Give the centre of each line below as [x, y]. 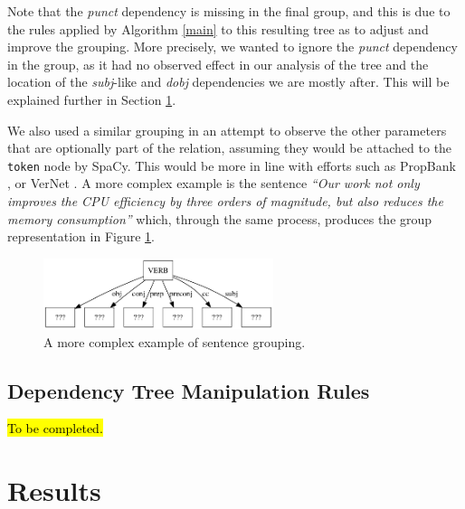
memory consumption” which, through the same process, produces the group [220, 218]
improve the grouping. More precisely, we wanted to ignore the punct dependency [232, 47]
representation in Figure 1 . [81, 236]
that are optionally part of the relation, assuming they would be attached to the [230, 148]
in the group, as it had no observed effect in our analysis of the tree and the [218, 64]
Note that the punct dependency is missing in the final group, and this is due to [229, 11]
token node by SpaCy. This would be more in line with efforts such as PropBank [232, 165]
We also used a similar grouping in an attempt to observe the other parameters [227, 130]
